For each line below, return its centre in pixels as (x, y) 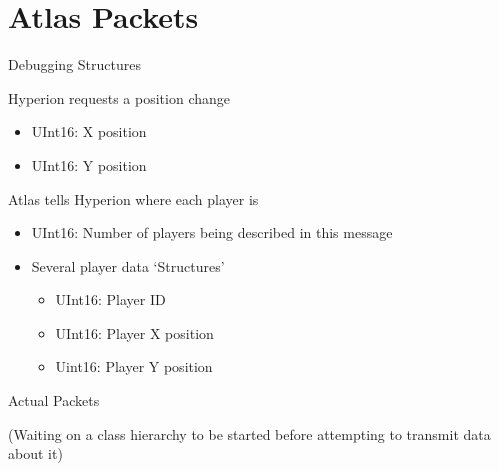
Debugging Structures (74, 64)
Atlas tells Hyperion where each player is (133, 198)
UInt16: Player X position (134, 332)
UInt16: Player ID (110, 299)
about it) (35, 453)
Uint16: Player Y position (134, 366)
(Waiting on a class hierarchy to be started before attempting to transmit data (249, 433)
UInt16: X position (89, 131)
